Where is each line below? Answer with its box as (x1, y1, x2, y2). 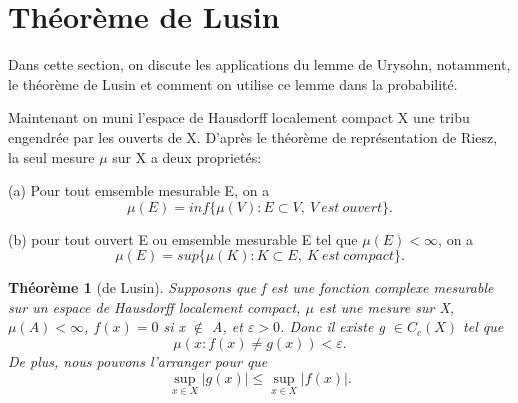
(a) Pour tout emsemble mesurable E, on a (8, 180, 270, 201)
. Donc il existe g (280, 316, 385, 337)
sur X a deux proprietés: (112, 146, 262, 167)
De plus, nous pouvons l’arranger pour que (8, 351, 268, 372)
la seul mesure (8, 146, 95, 167)
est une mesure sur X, (318, 296, 455, 317)
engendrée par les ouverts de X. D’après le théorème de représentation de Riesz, (8, 126, 498, 147)
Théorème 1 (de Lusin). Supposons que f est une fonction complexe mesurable (8, 277, 494, 298)
